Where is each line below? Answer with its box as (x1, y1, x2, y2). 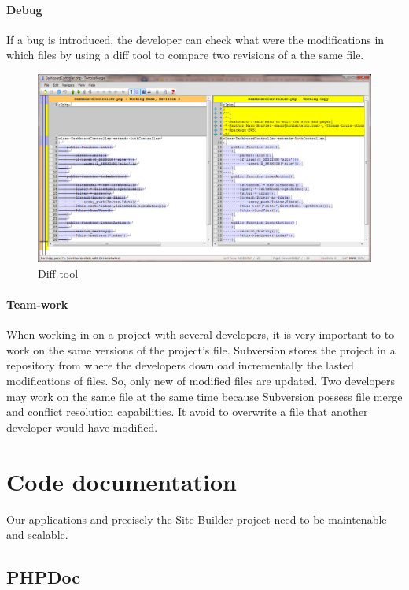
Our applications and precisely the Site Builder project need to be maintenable (6, 510, 387, 527)
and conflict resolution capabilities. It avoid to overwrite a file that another (6, 403, 368, 420)
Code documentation (6, 465, 237, 497)
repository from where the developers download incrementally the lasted (6, 357, 354, 373)
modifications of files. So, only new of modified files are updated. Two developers (6, 373, 395, 389)
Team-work (6, 296, 68, 313)
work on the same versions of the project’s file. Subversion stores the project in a (6, 341, 396, 358)
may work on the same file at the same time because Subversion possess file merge (6, 388, 403, 404)
